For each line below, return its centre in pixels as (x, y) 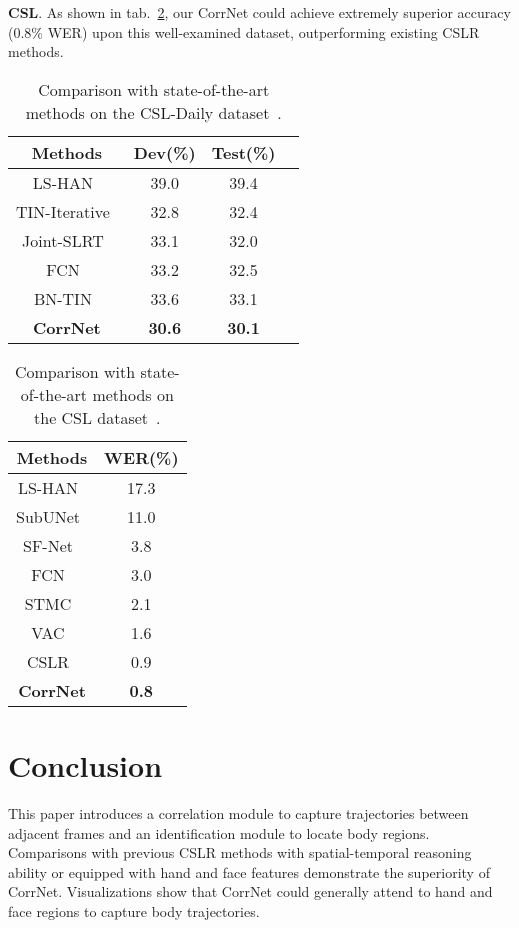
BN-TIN (62, 298)
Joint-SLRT (63, 240)
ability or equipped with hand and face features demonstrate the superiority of (249, 871)
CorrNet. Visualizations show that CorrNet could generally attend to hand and (250, 891)
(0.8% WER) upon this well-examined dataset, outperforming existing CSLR (244, 31)
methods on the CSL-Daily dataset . (153, 112)
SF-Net (48, 545)
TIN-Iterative (63, 211)
